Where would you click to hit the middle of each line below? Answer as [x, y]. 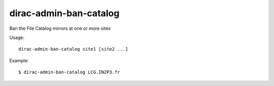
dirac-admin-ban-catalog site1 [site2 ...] [73, 49]
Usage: [17, 37]
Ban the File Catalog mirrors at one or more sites [60, 28]
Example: [19, 60]
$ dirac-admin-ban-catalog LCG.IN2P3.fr [69, 72]
